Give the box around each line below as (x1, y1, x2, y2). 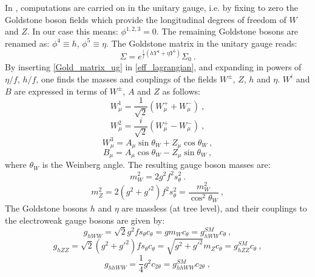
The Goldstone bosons (5, 202, 88, 215)
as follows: (162, 84, 200, 97)
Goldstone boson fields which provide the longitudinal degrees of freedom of (5, 13, 286, 25)
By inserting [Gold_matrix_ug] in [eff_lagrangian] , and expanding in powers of (5, 61, 302, 73)
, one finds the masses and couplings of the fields (36, 72, 217, 85)
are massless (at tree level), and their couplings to (121, 202, 307, 215)
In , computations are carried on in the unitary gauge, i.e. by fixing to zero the (5, 1, 298, 13)
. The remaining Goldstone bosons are (156, 25, 299, 38)
